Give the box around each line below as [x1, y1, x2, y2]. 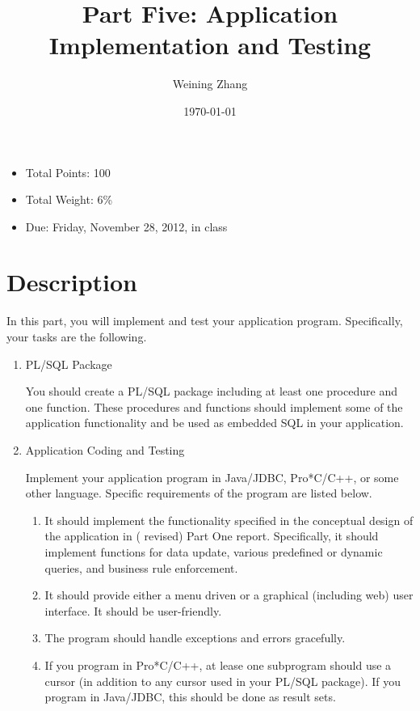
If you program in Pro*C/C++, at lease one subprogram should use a [44, 656, 392, 673]
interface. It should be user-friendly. [44, 602, 222, 619]
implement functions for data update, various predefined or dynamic [44, 543, 383, 560]
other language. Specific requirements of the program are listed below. [25, 485, 372, 502]
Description [6, 265, 138, 298]
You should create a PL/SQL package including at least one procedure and [25, 383, 397, 400]
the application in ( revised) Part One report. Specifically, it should [44, 527, 379, 544]
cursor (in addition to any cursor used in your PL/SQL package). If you [44, 672, 401, 689]
